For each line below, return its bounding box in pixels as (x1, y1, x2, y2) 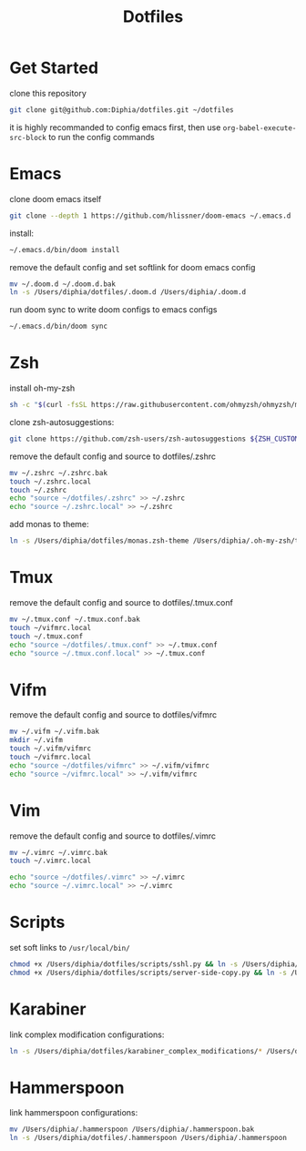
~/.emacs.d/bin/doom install (9, 245, 120, 254)
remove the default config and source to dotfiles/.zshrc (9, 451, 217, 462)
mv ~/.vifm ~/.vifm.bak (9, 727, 100, 737)
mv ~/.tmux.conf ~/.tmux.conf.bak (9, 615, 141, 624)
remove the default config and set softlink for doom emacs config (9, 261, 256, 272)
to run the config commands (48, 131, 155, 142)
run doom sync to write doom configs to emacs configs (9, 304, 218, 315)
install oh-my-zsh (9, 382, 76, 393)
